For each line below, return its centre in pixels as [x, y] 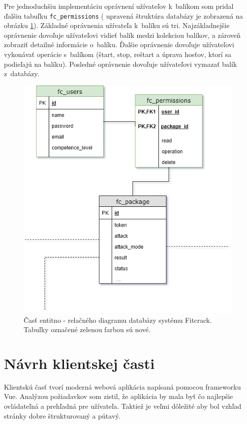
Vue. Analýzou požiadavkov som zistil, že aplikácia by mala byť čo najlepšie [119, 396]
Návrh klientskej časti [79, 363]
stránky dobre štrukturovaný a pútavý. [62, 415]
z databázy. [22, 73]
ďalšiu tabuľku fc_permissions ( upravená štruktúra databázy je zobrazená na [123, 15]
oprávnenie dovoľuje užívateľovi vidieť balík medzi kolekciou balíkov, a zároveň [122, 35]
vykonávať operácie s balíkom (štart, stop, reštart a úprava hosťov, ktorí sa [118, 54]
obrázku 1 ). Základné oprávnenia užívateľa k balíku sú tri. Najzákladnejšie [117, 25]
